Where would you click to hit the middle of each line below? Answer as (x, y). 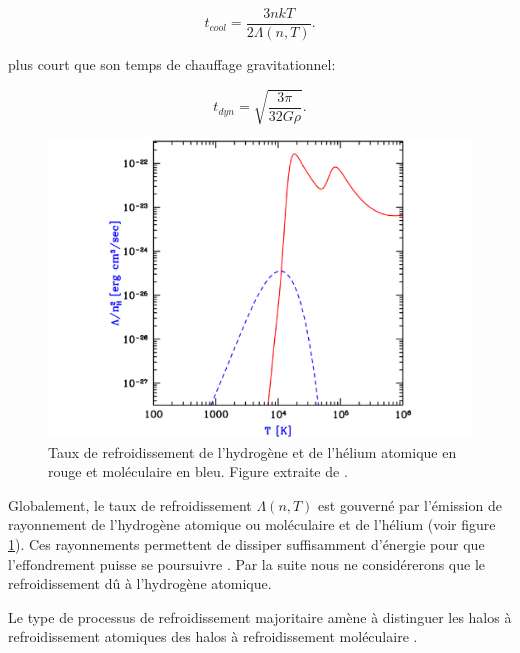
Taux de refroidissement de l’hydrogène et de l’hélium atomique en (252, 451)
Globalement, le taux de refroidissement (130, 504)
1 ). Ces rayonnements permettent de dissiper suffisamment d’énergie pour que (246, 543)
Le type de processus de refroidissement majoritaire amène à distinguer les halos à (260, 616)
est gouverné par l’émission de (410, 504)
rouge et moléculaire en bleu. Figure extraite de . (198, 471)
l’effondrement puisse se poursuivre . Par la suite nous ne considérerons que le (247, 563)
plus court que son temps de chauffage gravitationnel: (172, 64)
